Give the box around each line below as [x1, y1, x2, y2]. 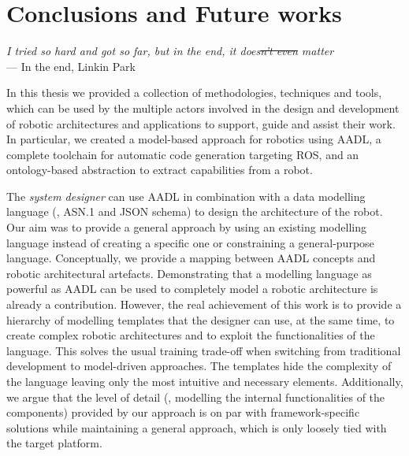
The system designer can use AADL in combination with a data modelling [6, 187, 366, 204]
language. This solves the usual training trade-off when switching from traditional [6, 342, 401, 358]
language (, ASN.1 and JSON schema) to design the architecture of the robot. [6, 203, 383, 220]
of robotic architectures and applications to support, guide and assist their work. [6, 115, 396, 132]
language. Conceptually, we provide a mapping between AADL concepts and [6, 250, 376, 266]
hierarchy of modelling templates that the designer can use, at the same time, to [6, 311, 395, 328]
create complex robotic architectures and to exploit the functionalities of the [6, 327, 375, 343]
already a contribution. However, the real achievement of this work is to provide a [6, 296, 402, 313]
